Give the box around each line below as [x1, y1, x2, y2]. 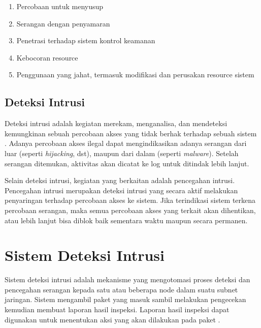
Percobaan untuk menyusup [16, 1, 104, 11]
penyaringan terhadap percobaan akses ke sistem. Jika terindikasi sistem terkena [5, 195, 256, 205]
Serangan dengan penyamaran [16, 18, 110, 28]
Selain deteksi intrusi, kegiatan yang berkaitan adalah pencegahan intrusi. [5, 175, 235, 186]
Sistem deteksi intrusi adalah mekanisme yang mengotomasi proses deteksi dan [5, 274, 250, 285]
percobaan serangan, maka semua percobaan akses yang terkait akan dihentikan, [5, 204, 256, 215]
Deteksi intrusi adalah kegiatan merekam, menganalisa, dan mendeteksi [5, 118, 227, 129]
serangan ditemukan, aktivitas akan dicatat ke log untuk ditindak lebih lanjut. [5, 158, 249, 168]
